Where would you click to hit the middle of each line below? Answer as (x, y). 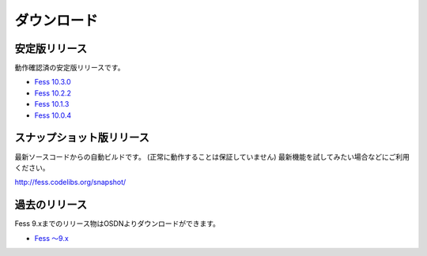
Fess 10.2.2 (53, 93)
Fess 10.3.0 (53, 82)
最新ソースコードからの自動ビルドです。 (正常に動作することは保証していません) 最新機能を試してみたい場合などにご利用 (212, 156)
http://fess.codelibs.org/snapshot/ (70, 183)
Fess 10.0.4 (53, 115)
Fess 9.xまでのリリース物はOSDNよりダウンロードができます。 (117, 224)
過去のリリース (51, 205)
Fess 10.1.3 (52, 104)
